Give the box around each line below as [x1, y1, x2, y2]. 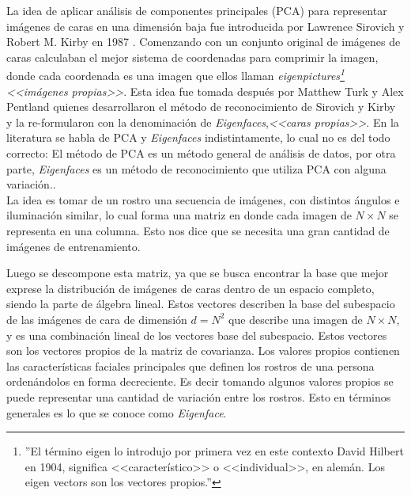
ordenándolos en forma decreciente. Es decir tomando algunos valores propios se [6, 373, 394, 390]
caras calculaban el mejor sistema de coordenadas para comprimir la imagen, [6, 48, 379, 65]
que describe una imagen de [228, 310, 363, 327]
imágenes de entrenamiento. [6, 238, 141, 254]
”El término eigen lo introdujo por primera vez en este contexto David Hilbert [25, 443, 404, 459]
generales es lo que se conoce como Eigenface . [6, 404, 227, 421]
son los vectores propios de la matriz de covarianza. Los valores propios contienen [6, 342, 400, 359]
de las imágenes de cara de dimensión [6, 310, 187, 327]
